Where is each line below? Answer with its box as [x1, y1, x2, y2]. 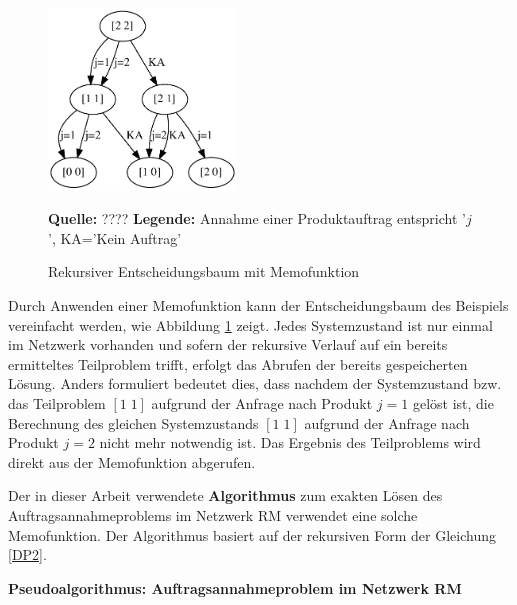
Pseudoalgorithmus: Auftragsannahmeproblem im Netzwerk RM [8, 577, 462, 598]
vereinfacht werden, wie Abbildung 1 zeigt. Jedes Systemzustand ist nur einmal [8, 314, 493, 335]
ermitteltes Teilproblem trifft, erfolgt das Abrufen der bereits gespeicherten [8, 353, 468, 374]
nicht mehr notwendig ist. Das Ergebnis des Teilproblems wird [99, 432, 481, 453]
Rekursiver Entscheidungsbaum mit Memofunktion [48, 261, 360, 282]
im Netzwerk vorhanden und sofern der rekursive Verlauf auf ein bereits [8, 334, 448, 355]
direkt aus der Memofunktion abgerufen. [8, 451, 256, 472]
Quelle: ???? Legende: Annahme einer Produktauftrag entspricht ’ [48, 208, 466, 229]
